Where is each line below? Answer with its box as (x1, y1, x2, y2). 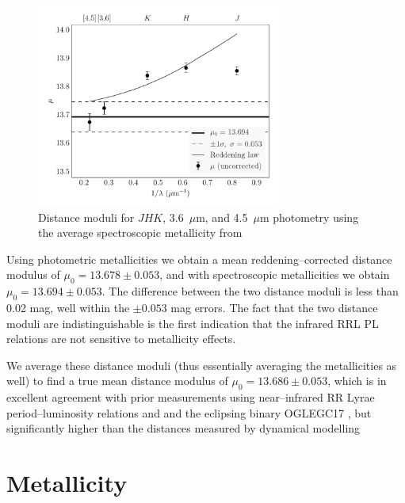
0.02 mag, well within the (6, 299, 130, 315)
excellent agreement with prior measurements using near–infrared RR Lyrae (6, 389, 375, 406)
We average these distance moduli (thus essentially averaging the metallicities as (6, 356, 397, 373)
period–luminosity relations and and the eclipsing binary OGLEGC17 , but (6, 404, 372, 421)
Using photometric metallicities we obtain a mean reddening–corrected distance (6, 250, 392, 267)
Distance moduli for (38, 208, 135, 225)
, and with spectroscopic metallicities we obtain (159, 266, 390, 283)
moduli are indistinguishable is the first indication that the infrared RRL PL (6, 314, 379, 331)
